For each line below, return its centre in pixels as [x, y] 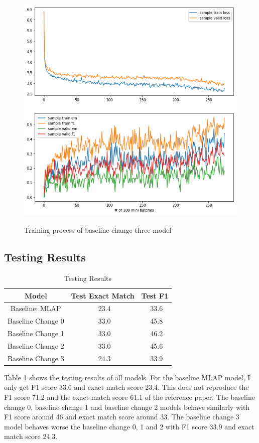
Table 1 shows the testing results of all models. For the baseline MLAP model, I [127, 377]
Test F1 [155, 295]
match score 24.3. [31, 436]
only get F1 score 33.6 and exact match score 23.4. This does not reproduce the [126, 387]
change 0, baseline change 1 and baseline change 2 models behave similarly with [127, 407]
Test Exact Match [103, 295]
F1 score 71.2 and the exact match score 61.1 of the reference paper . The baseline [129, 397]
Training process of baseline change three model [98, 230]
